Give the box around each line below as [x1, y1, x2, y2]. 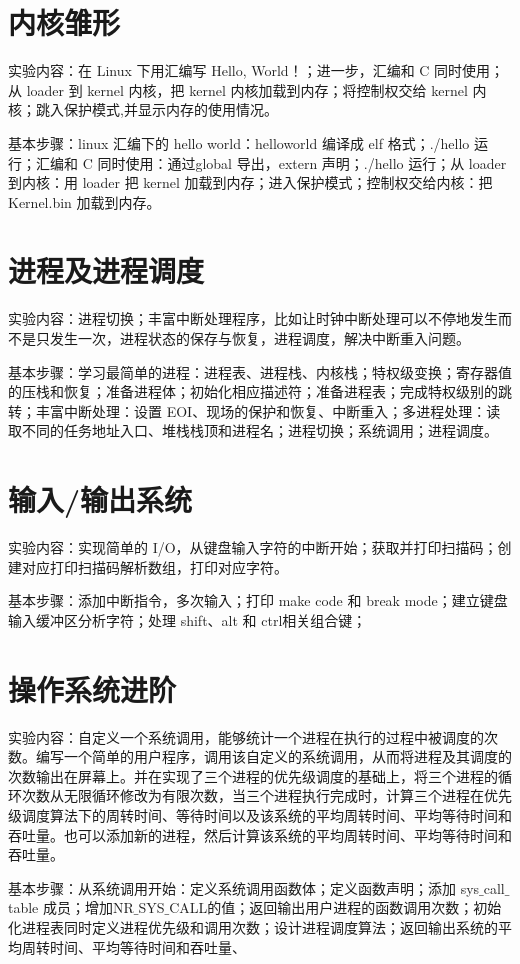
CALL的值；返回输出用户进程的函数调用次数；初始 [169, 897, 502, 918]
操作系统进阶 [8, 668, 177, 709]
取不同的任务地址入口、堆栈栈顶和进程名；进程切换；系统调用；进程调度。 [8, 420, 498, 441]
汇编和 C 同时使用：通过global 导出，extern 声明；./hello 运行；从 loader [35, 152, 507, 173]
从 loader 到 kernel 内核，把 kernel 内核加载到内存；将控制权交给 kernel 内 [8, 79, 487, 100]
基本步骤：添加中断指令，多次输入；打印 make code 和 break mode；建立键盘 [8, 590, 508, 611]
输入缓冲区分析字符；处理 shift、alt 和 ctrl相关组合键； [8, 609, 367, 630]
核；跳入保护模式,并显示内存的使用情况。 [8, 99, 278, 120]
